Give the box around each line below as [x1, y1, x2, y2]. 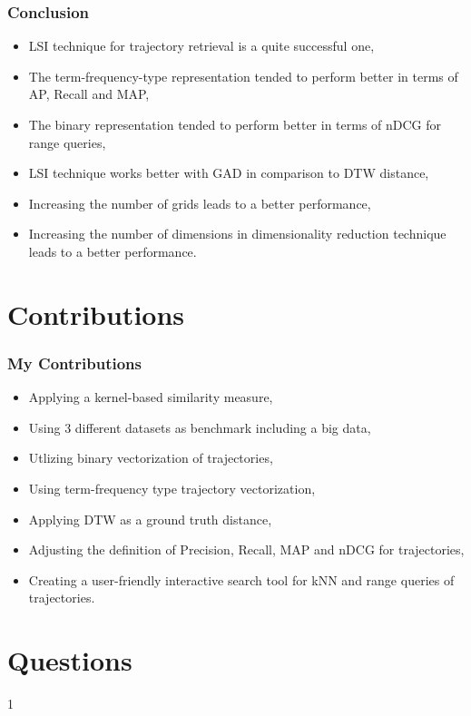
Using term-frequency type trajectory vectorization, [28, 478, 316, 497]
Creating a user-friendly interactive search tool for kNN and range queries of [28, 570, 455, 589]
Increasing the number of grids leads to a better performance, [28, 193, 371, 212]
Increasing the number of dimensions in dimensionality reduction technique [28, 224, 446, 243]
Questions [7, 642, 132, 679]
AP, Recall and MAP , [28, 84, 150, 103]
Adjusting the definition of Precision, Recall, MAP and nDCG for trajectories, [28, 540, 465, 559]
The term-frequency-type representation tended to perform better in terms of [28, 66, 458, 85]
